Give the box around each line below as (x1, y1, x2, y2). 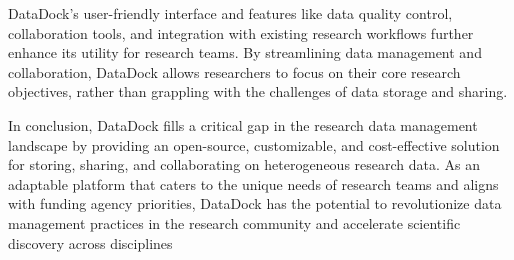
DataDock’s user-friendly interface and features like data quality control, (8, 3, 453, 23)
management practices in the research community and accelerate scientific (8, 212, 461, 233)
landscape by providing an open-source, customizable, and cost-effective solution (8, 134, 500, 155)
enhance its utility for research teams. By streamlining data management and (8, 42, 482, 63)
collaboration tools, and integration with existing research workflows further (8, 22, 474, 43)
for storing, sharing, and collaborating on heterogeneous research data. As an (8, 154, 481, 175)
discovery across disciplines (8, 232, 173, 253)
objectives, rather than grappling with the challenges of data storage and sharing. (8, 81, 508, 102)
